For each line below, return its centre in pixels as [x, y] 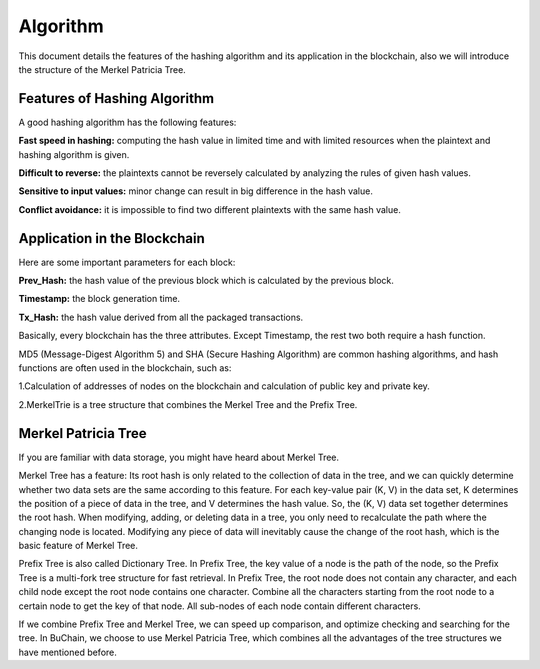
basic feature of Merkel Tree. [78, 546]
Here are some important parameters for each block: [127, 262]
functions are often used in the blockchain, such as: [125, 368]
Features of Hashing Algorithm [116, 98]
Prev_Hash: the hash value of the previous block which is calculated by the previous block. [206, 281]
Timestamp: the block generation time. [99, 299]
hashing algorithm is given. [74, 154]
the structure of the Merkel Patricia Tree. [102, 69]
